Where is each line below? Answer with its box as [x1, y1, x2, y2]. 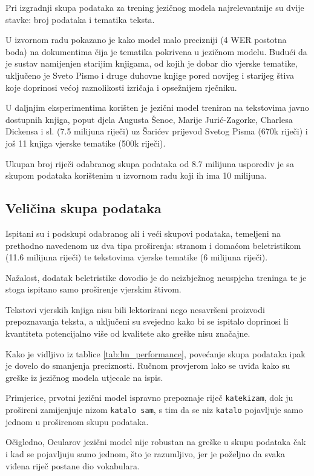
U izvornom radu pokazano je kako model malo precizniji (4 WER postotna [5, 33, 287, 46]
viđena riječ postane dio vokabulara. [5, 459, 140, 472]
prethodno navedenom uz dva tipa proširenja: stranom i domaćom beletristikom [5, 239, 301, 251]
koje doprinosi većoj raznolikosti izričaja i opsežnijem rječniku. [5, 81, 237, 93]
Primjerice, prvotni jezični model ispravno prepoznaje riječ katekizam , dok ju [5, 391, 293, 404]
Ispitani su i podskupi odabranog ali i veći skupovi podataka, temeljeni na [5, 226, 281, 239]
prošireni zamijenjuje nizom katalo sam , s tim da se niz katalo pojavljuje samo [5, 403, 303, 416]
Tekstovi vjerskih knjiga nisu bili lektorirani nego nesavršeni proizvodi [5, 303, 265, 316]
